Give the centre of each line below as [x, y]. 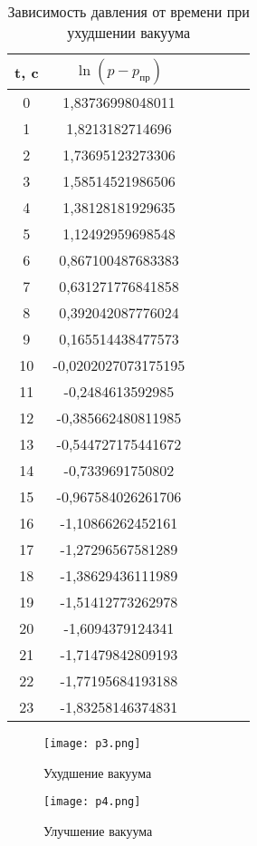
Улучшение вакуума [98, 830]
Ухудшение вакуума [98, 772]
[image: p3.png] [92, 744]
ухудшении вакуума [129, 32]
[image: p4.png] [92, 802]
